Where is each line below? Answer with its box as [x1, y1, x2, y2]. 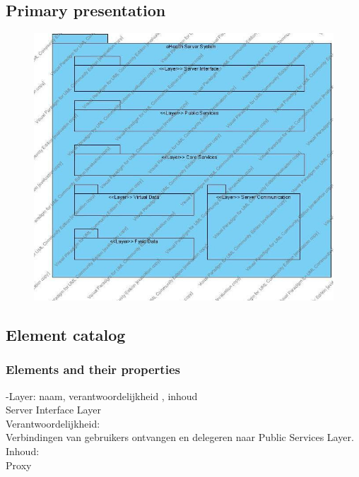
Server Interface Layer [6, 402, 101, 417]
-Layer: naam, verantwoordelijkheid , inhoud [6, 388, 198, 403]
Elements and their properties [6, 361, 180, 378]
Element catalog [6, 324, 126, 346]
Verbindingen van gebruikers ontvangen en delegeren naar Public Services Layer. [6, 430, 354, 445]
